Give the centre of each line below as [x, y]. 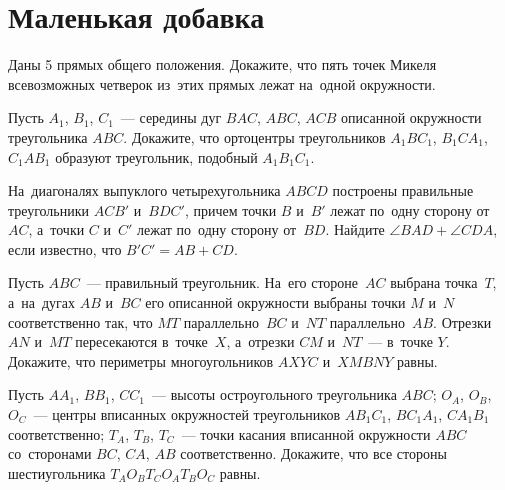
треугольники [49, 209]
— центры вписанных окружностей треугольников [187, 414]
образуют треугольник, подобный [156, 156]
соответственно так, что [80, 321]
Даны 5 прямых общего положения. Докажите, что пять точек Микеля [222, 64]
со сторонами [50, 453]
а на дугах [41, 302]
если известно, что [65, 248]
